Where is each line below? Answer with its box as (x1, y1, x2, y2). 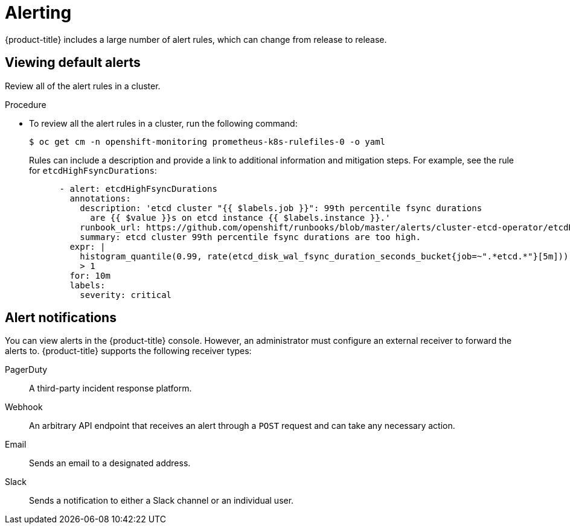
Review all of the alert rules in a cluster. (5, 80, 161, 91)
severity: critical (80, 290, 172, 300)
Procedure (5, 99, 46, 110)
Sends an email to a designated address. (29, 458, 191, 469)
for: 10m (69, 270, 110, 280)
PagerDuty (5, 364, 48, 375)
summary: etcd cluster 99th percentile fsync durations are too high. (80, 232, 421, 242)
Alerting (5, 2, 72, 23)
